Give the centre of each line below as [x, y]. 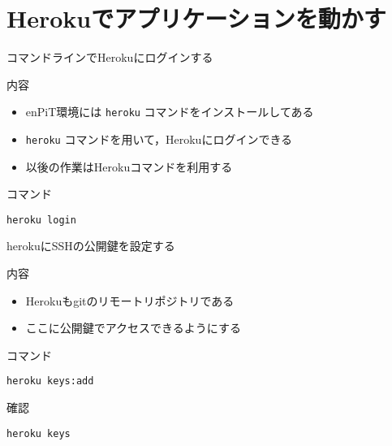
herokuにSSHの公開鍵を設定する [91, 246]
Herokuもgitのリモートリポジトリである [130, 300]
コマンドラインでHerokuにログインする [110, 57]
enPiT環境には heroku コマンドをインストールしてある [170, 112]
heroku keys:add [50, 381]
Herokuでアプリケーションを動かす [196, 18]
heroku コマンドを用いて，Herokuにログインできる [159, 139]
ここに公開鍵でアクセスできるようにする [133, 328]
